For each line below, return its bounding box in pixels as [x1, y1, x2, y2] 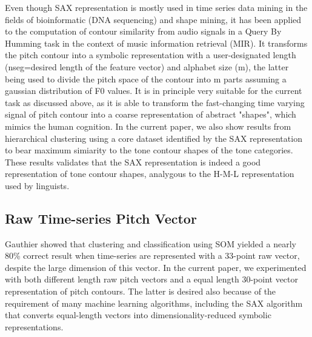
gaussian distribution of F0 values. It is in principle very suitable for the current [5, 84, 302, 97]
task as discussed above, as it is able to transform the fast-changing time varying [5, 96, 305, 108]
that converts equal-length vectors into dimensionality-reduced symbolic [5, 309, 271, 321]
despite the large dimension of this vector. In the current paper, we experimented [5, 261, 307, 273]
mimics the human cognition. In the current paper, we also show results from [5, 119, 291, 132]
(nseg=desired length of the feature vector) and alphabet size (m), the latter [5, 60, 289, 73]
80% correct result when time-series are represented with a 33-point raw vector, [5, 249, 300, 262]
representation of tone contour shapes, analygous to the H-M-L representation [5, 167, 294, 180]
